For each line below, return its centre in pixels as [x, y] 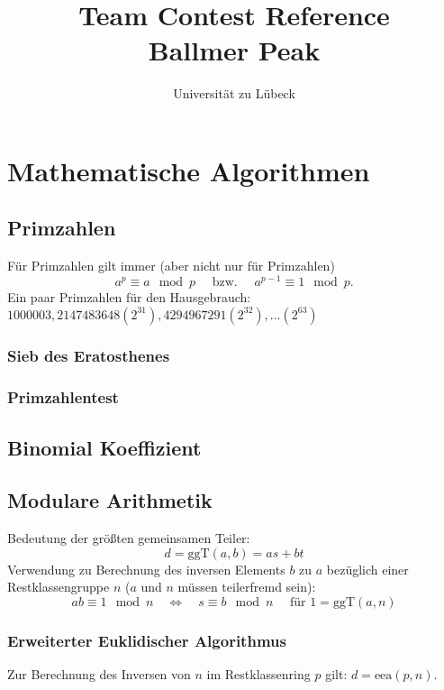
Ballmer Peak [234, 50]
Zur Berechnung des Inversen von [99, 674]
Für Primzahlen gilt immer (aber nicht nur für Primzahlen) [171, 266]
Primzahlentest [63, 397]
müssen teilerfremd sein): [247, 587]
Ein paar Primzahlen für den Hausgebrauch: [129, 296]
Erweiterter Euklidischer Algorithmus [147, 640]
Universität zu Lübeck [234, 93]
